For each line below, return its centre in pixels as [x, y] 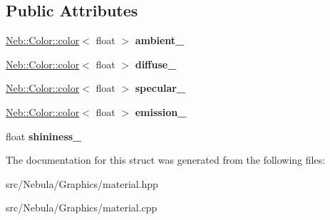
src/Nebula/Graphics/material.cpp [82, 208]
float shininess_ [44, 136]
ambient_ [160, 40]
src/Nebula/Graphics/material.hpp [82, 183]
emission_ [161, 111]
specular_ [160, 88]
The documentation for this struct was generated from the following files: [166, 160]
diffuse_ [156, 64]
